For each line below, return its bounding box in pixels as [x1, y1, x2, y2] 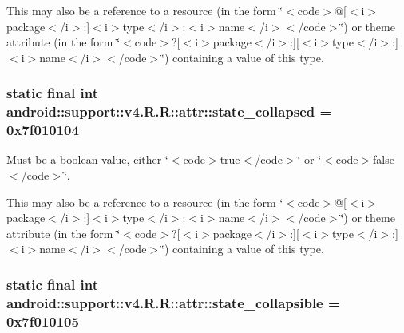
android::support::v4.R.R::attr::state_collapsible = [6, 292, 340, 312]
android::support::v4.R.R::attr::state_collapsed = [6, 101, 332, 121]
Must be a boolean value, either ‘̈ [6, 151, 168, 168]
